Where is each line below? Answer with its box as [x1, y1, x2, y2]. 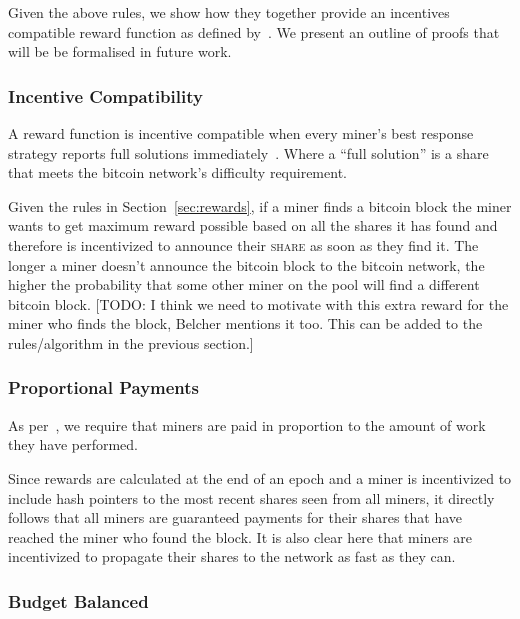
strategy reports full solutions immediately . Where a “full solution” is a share [8, 142, 489, 163]
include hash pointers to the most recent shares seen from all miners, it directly [8, 487, 495, 508]
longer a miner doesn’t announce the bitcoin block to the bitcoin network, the [8, 254, 485, 275]
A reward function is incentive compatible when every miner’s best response [8, 123, 474, 143]
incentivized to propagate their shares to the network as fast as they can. [8, 546, 456, 567]
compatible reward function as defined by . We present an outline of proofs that [8, 21, 500, 42]
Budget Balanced [8, 588, 149, 613]
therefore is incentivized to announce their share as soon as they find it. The [8, 234, 479, 255]
